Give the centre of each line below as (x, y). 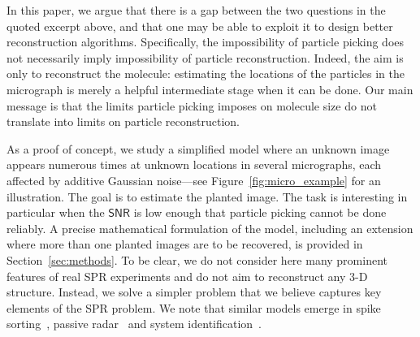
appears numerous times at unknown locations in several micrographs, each (194, 164)
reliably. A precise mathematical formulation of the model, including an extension (210, 228)
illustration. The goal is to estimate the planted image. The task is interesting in (207, 196)
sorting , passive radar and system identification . (134, 324)
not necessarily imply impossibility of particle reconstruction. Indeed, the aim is (205, 57)
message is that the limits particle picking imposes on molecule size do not (192, 105)
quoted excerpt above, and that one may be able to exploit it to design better (200, 26)
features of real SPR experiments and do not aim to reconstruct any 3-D (187, 276)
